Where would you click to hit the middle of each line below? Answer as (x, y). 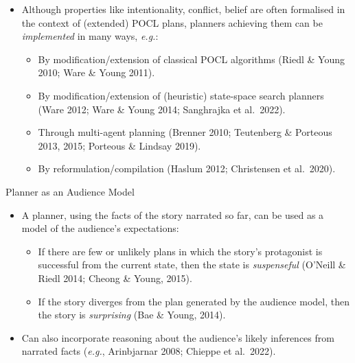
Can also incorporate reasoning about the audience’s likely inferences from (178, 337)
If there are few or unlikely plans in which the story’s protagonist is (180, 251)
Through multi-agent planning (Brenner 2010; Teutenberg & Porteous (185, 132)
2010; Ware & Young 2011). (96, 72)
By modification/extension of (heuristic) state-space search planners (181, 95)
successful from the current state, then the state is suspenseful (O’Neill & (192, 265)
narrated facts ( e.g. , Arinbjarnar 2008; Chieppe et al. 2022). (149, 351)
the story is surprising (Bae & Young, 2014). (132, 315)
